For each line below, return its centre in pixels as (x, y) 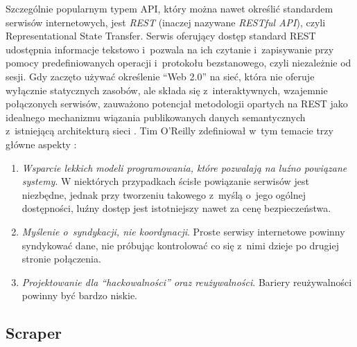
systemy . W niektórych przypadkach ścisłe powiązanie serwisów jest (165, 181)
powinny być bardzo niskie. (79, 295)
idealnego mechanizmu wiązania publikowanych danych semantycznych (156, 117)
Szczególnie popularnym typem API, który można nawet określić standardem (169, 8)
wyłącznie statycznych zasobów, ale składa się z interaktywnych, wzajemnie (167, 90)
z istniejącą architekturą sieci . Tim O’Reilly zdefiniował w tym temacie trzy (169, 131)
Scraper (34, 333)
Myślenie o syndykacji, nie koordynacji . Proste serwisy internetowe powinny (183, 231)
